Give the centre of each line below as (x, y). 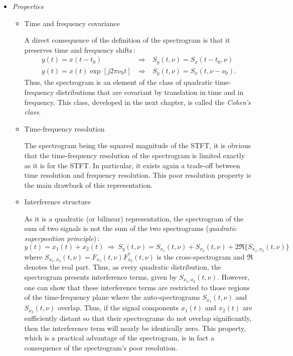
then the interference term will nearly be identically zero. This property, (135, 328)
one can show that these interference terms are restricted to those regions (137, 287)
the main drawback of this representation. (89, 185)
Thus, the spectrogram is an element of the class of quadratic (118, 82)
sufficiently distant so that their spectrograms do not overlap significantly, (138, 318)
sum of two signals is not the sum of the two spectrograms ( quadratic (130, 228)
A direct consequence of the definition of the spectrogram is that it (127, 40)
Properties (28, 6)
